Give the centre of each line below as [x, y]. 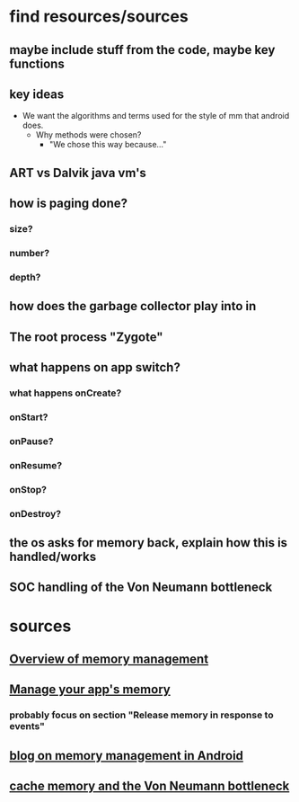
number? [30, 254]
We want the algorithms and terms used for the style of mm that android [156, 116]
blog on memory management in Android [127, 756]
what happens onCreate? [66, 393]
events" [27, 726]
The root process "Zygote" [86, 337]
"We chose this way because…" [108, 145]
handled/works [53, 557]
